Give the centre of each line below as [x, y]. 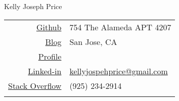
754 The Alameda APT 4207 [120, 27]
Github [49, 27]
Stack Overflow [35, 85]
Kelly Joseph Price [33, 6]
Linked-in [45, 71]
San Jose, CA [93, 41]
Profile [50, 56]
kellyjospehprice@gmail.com [119, 71]
